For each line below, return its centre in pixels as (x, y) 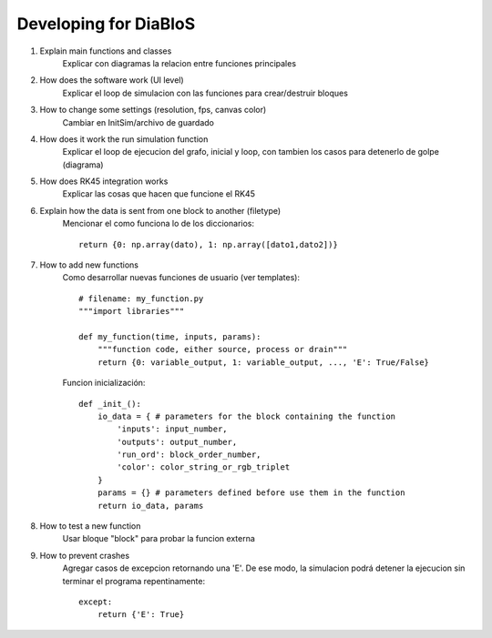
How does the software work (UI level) (112, 80)
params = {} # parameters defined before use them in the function (251, 493)
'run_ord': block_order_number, (189, 455)
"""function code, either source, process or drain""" (222, 349)
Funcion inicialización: (104, 383)
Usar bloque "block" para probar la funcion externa (159, 539)
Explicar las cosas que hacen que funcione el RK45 (159, 194)
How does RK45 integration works (104, 181)
